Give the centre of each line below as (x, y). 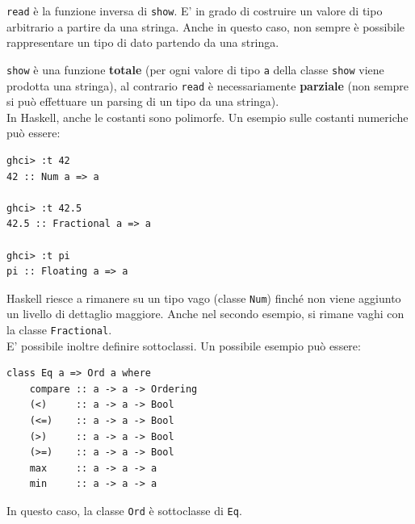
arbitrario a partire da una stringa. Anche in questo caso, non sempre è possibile (206, 26)
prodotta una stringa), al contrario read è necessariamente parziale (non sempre (208, 85)
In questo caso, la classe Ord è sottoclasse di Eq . (124, 510)
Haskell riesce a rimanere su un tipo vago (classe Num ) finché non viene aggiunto (204, 298)
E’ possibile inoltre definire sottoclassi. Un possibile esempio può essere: (184, 345)
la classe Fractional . (59, 329)
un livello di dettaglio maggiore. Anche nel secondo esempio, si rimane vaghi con (205, 314)
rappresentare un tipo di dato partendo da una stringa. (143, 42)
